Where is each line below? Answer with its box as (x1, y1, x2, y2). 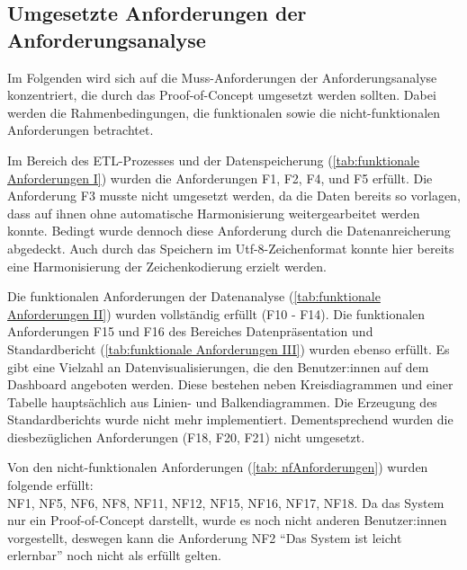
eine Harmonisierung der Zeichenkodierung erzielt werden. (7, 256, 327, 275)
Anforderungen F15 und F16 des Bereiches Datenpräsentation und (7, 322, 373, 341)
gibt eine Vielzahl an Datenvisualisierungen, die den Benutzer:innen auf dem (7, 357, 429, 376)
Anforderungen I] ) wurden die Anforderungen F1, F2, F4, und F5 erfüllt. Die (7, 168, 433, 187)
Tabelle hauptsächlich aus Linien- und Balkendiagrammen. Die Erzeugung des (7, 392, 437, 411)
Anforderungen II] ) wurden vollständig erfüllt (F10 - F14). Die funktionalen (7, 304, 426, 323)
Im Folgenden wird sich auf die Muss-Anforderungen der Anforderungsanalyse (7, 67, 437, 86)
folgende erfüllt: (7, 476, 94, 494)
